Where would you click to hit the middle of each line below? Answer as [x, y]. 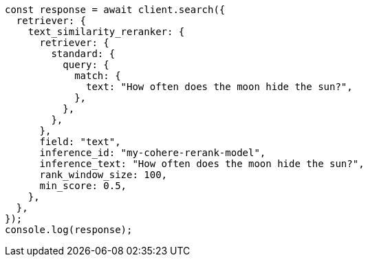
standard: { [83, 54]
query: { [86, 65]
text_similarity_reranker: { [106, 32]
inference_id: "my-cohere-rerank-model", [153, 153]
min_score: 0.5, [83, 186]
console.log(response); [69, 230]
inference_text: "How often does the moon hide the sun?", [202, 164]
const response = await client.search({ [115, 10]
